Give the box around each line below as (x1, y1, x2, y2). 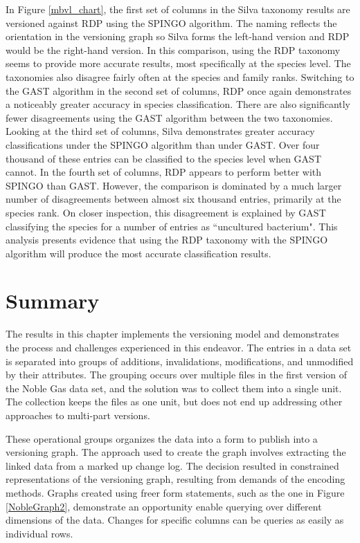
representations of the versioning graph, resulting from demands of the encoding (6, 472, 345, 486)
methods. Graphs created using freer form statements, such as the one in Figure (6, 485, 345, 499)
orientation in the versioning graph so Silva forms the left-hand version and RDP (6, 29, 350, 44)
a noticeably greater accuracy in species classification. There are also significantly (6, 97, 351, 111)
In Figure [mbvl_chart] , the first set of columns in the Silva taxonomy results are (6, 2, 350, 16)
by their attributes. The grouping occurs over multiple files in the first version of (6, 367, 348, 382)
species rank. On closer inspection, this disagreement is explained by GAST (6, 205, 326, 219)
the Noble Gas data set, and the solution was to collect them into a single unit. (6, 380, 342, 395)
